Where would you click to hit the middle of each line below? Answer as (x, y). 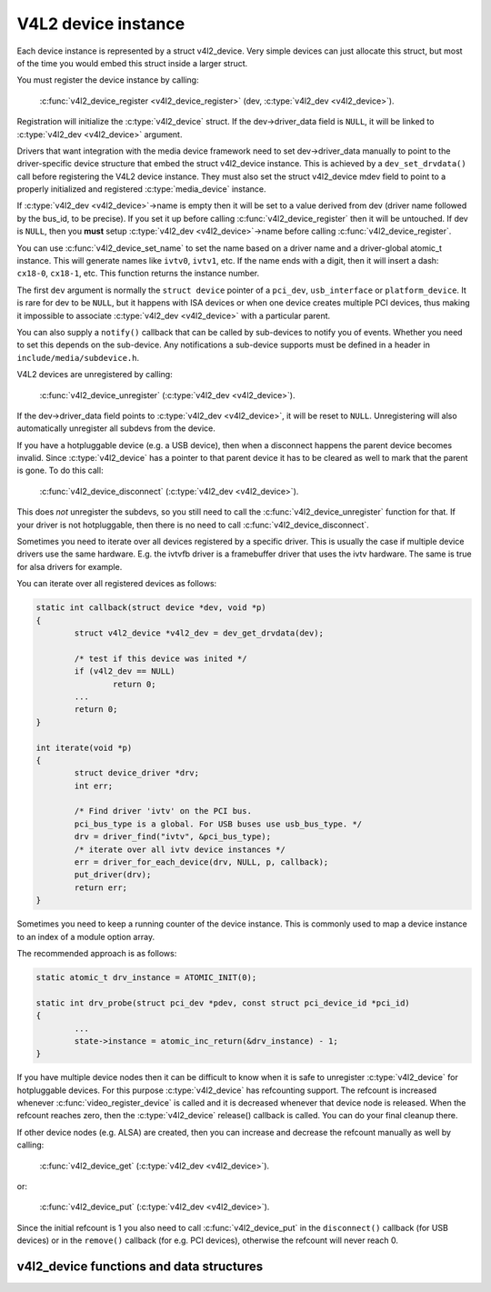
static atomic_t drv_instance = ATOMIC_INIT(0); (146, 977)
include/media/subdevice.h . (78, 357)
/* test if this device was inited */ (160, 658)
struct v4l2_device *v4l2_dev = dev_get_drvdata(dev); (199, 633)
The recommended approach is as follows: (97, 953)
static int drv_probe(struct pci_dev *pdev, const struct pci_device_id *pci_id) (223, 1003)
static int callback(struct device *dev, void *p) (151, 608)
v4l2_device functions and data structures (140, 1266)
